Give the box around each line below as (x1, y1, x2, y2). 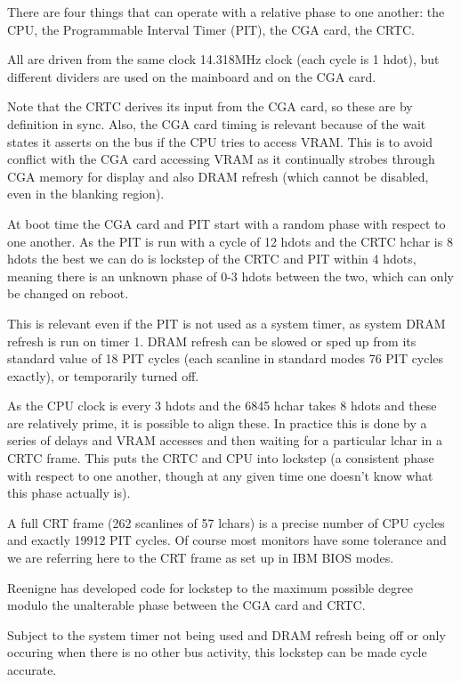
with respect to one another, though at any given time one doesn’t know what (7, 466, 433, 484)
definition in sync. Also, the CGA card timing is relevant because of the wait (7, 114, 426, 133)
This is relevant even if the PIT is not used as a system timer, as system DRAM (7, 313, 446, 332)
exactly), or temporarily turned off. (7, 366, 199, 385)
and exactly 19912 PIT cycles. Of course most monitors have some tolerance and (7, 531, 447, 549)
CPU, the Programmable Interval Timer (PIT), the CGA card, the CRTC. (7, 20, 415, 38)
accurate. (7, 661, 57, 678)
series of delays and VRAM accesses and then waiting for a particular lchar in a (7, 431, 442, 450)
